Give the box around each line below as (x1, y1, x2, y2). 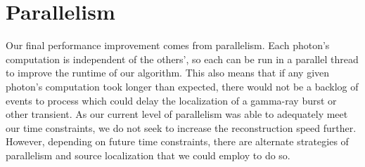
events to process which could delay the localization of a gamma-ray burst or (6, 93, 337, 107)
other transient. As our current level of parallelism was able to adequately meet (6, 107, 348, 121)
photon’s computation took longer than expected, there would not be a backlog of (6, 79, 359, 93)
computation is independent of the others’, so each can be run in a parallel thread (6, 51, 359, 66)
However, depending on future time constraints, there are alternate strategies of (6, 134, 349, 149)
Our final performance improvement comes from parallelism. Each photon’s (6, 38, 330, 53)
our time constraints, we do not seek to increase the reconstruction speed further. (6, 120, 357, 135)
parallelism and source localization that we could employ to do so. (6, 147, 290, 162)
